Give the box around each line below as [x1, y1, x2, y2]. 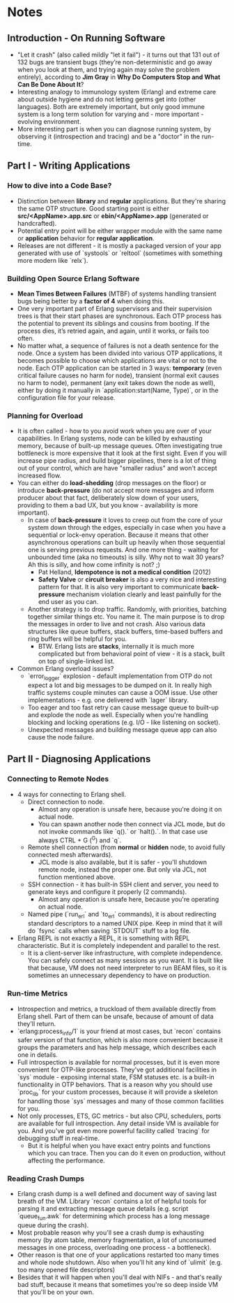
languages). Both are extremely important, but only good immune [17, 103, 205, 110]
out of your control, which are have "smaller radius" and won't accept [17, 464, 217, 473]
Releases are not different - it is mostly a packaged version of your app [17, 241, 221, 250]
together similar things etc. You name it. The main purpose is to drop [27, 612, 225, 621]
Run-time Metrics [7, 988, 68, 998]
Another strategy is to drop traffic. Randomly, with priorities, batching [27, 605, 227, 614]
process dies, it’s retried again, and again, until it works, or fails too [17, 326, 210, 335]
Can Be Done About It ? [17, 80, 84, 88]
